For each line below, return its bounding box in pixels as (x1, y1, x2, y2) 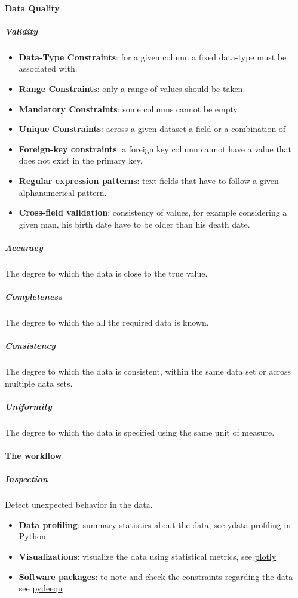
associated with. (19, 62, 78, 75)
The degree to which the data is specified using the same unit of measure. (5, 425, 275, 438)
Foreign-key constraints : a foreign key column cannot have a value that (19, 142, 292, 155)
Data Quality (5, 1, 60, 14)
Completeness (5, 290, 62, 303)
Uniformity (5, 400, 52, 412)
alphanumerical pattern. (19, 186, 107, 198)
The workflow (5, 449, 62, 462)
